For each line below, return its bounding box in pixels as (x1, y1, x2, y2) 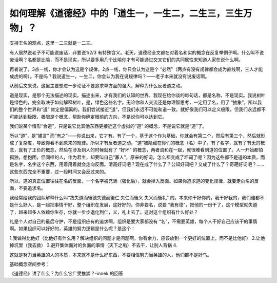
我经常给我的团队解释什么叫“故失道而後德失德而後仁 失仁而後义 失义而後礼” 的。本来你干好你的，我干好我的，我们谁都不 (9, 194, 265, 200)
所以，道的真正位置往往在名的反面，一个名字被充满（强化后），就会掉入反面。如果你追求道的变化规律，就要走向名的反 (9, 178, 259, 184)
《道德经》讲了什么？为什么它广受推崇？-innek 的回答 (9, 270, 124, 277)
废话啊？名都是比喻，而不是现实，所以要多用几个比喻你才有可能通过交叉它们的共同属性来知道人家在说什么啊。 (9, 56, 243, 63)
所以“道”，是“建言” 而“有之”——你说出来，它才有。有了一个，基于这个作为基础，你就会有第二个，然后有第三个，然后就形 (9, 133, 265, 139)
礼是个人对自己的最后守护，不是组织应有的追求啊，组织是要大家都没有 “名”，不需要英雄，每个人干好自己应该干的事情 (9, 218, 258, 224)
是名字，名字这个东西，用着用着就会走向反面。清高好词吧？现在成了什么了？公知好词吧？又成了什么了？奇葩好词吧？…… (9, 161, 265, 167)
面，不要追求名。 (9, 185, 46, 191)
